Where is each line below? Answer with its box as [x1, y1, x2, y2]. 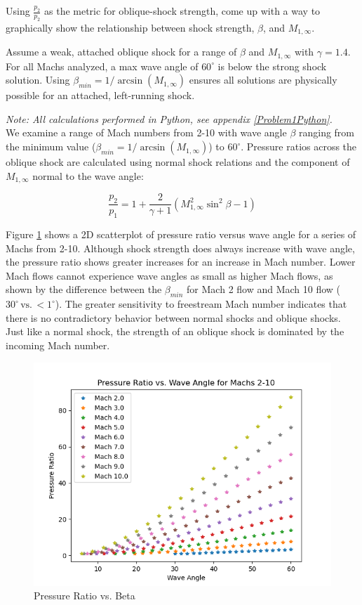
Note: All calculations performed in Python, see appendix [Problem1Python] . [6, 111, 333, 126]
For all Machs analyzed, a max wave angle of [6, 58, 199, 73]
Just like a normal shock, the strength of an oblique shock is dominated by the [6, 324, 344, 339]
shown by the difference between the [6, 282, 162, 297]
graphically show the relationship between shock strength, [6, 20, 255, 34]
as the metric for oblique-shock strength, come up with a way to [44, 4, 321, 18]
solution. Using [6, 72, 70, 87]
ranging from [298, 125, 355, 140]
